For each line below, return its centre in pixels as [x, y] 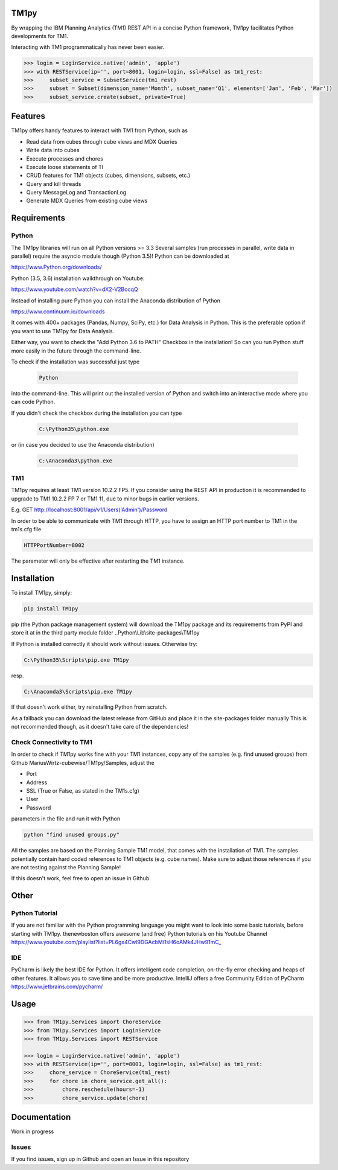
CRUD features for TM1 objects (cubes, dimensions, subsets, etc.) [108, 176]
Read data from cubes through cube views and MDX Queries [102, 141]
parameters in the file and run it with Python [66, 819]
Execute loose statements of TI [65, 167]
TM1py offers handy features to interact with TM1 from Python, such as [100, 130]
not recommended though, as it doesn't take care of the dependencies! [100, 727]
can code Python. [33, 402]
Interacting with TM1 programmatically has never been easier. [88, 47]
